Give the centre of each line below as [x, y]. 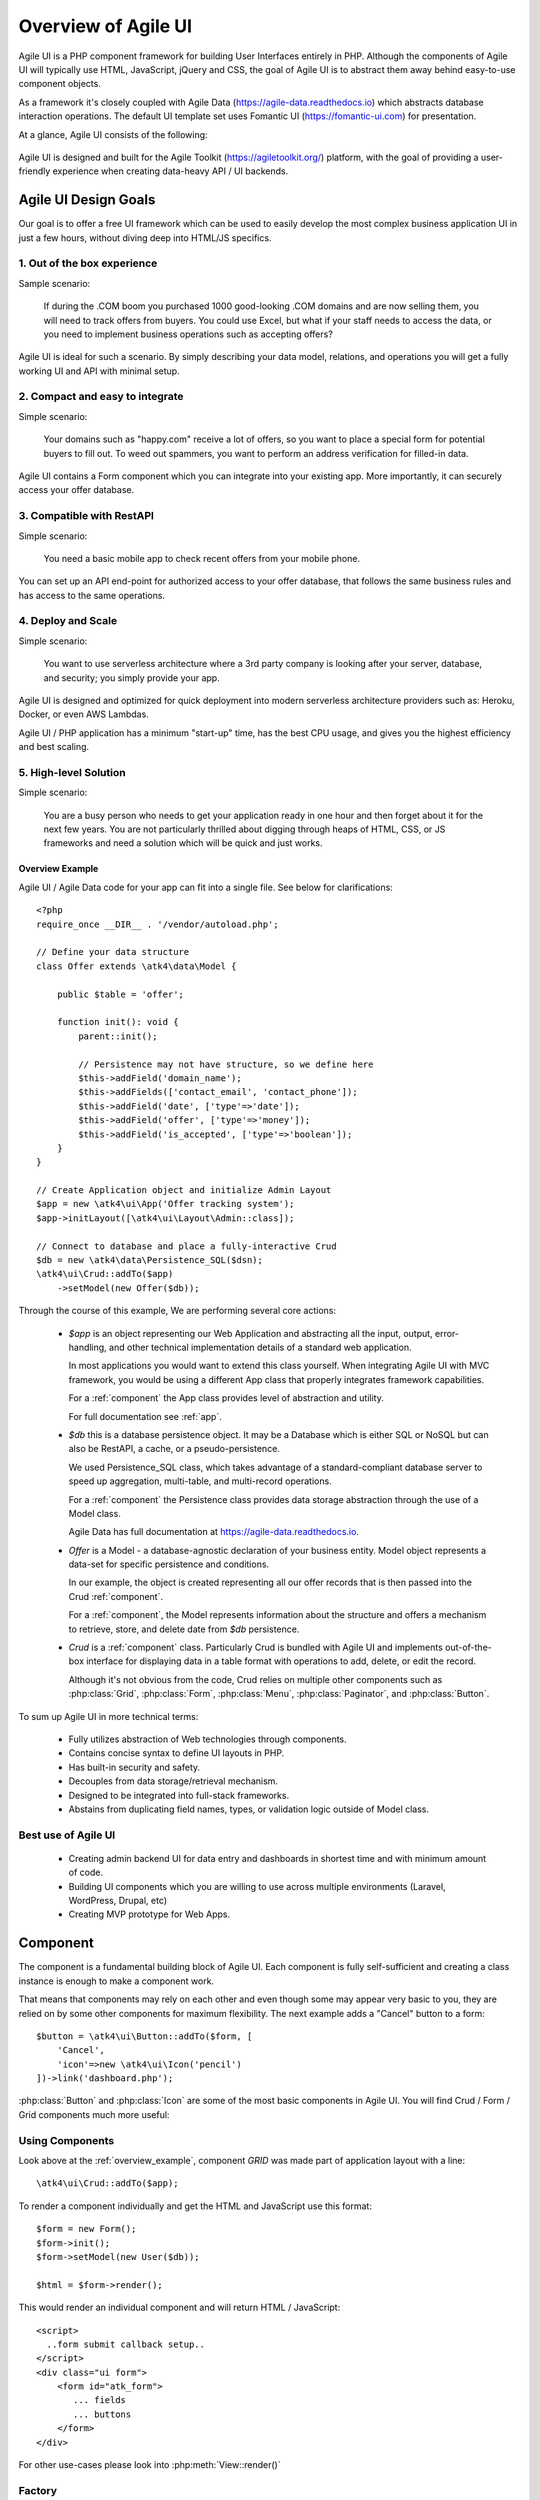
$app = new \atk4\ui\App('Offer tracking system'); [165, 1204]
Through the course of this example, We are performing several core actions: [177, 1311]
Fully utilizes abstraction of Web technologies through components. [207, 1739]
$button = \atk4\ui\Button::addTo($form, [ [144, 2036]
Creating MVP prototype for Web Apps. [149, 1914]
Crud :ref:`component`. [116, 1596]
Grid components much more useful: [94, 2114]
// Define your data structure [113, 952]
